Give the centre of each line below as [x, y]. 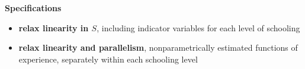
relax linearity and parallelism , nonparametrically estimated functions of [158, 47]
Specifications [33, 8]
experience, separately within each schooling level [108, 59]
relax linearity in [54, 27]
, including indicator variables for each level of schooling [198, 27]
